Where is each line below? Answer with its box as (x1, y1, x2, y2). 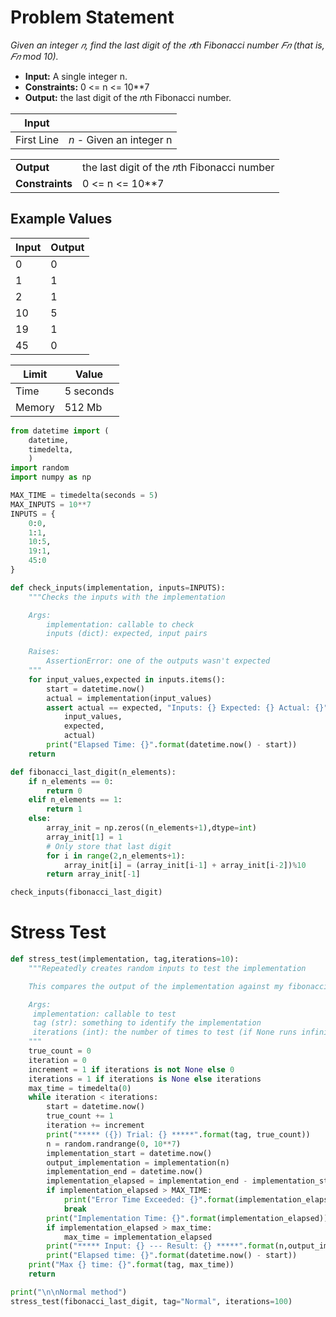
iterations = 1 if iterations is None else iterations (28, 1074, 262, 1084)
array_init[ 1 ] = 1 (46, 832, 123, 842)
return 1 (46, 804, 83, 815)
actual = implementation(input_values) (46, 693, 213, 703)
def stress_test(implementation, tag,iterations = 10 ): (10, 954, 240, 965)
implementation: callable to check (46, 619, 195, 630)
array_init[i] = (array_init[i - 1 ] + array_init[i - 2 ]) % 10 (63, 860, 307, 870)
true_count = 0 (28, 1046, 92, 1056)
